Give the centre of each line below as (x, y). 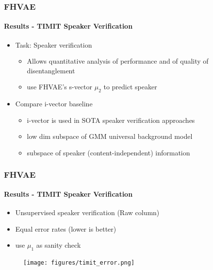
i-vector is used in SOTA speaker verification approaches (111, 120)
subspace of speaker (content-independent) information (108, 152)
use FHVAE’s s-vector (60, 87)
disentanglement (51, 70)
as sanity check (58, 245)
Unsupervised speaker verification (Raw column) (87, 212)
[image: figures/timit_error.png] (79, 263)
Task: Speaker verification (54, 44)
